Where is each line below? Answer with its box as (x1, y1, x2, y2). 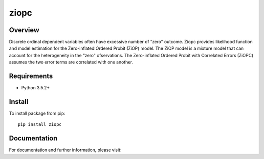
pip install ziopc (18, 122, 62, 127)
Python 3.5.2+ (21, 85, 50, 91)
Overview (9, 26, 40, 34)
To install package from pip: (9, 110, 66, 117)
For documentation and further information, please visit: (9, 147, 122, 153)
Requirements (9, 72, 53, 80)
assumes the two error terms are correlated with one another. (9, 59, 133, 65)
